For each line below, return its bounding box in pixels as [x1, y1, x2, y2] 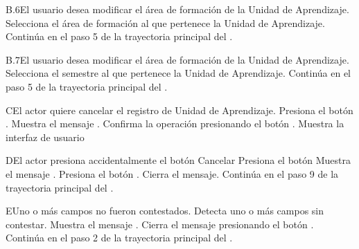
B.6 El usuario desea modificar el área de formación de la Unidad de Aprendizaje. [6, 2, 349, 16]
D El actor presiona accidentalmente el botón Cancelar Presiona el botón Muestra [6, 153, 351, 167]
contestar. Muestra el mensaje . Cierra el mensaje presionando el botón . [6, 216, 314, 231]
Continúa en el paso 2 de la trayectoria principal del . [6, 230, 233, 245]
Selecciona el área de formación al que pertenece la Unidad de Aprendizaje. [6, 15, 325, 30]
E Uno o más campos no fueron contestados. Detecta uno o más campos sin [6, 203, 324, 218]
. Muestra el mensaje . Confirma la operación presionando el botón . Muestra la [6, 116, 344, 131]
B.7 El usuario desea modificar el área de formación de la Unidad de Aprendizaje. [6, 52, 349, 66]
